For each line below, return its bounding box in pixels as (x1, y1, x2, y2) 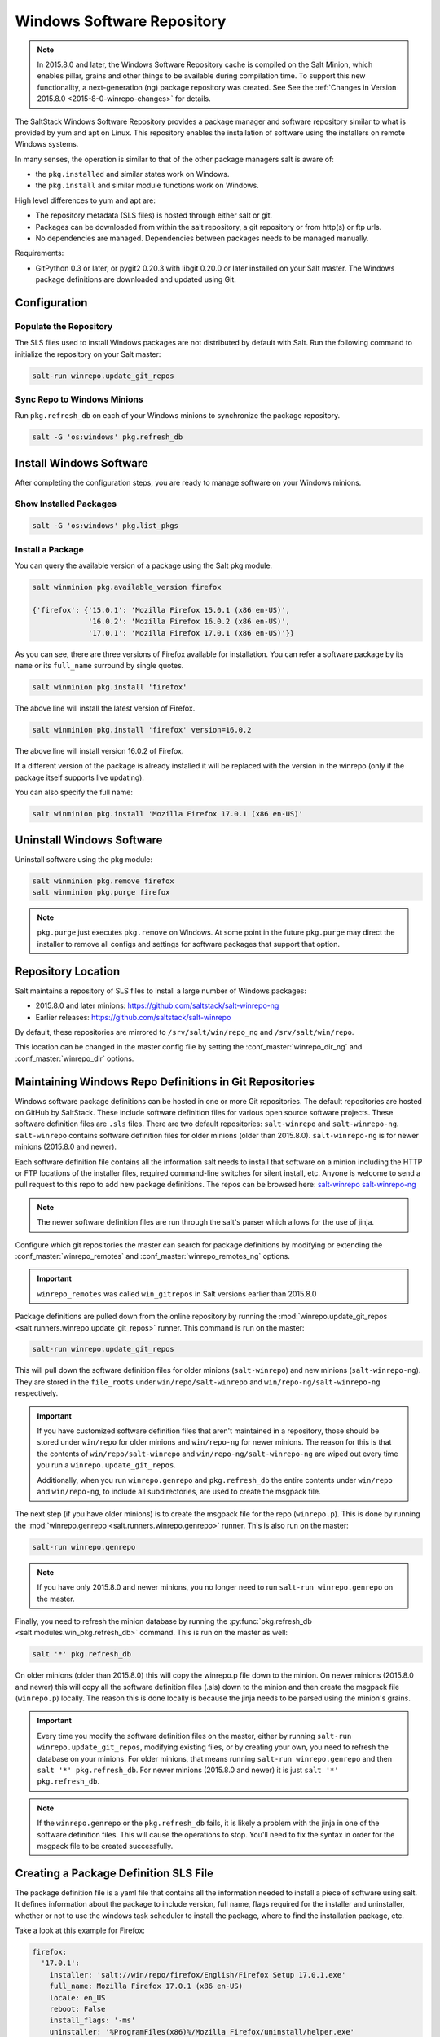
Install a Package (15, 543, 85, 555)
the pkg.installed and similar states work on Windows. (35, 169, 230, 179)
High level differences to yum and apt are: (15, 196, 156, 205)
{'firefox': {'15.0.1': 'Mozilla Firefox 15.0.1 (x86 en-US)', (32, 605, 291, 614)
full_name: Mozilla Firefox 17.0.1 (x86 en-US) (49, 1982, 244, 1991)
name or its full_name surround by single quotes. (15, 661, 184, 671)
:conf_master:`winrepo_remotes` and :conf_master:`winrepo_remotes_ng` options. (15, 1251, 291, 1260)
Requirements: (15, 249, 64, 258)
